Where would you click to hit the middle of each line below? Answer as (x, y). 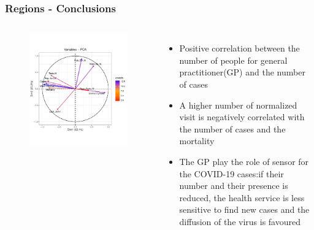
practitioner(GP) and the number (242, 72)
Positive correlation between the (239, 48)
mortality (197, 141)
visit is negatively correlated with (242, 117)
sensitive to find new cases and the (244, 209)
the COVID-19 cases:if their (232, 173)
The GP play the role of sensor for (244, 161)
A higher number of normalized (238, 105)
